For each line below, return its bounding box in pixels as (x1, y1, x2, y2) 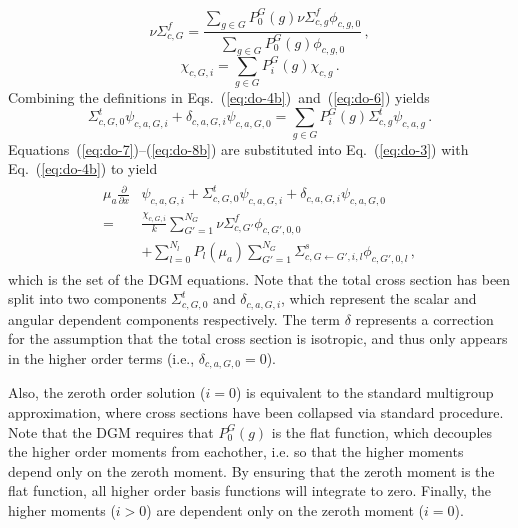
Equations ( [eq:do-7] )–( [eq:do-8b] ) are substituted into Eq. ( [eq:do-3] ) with (8, 138, 469, 159)
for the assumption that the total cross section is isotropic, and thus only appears (8, 328, 508, 349)
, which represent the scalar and (281, 288, 477, 309)
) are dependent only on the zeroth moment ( (146, 499, 425, 520)
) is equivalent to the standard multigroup (235, 382, 494, 403)
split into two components (8, 288, 167, 309)
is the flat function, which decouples (271, 421, 493, 442)
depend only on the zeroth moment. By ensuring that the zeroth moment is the (8, 460, 495, 481)
